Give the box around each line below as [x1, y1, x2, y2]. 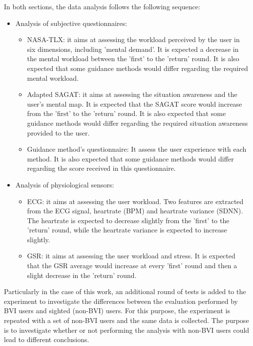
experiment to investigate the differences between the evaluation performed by [4, 296, 238, 306]
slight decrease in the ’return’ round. [27, 270, 137, 280]
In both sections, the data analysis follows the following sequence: [4, 1, 200, 11]
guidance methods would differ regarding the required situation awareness [27, 117, 248, 128]
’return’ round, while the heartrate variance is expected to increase [27, 225, 227, 235]
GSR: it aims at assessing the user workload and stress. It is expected [27, 251, 235, 261]
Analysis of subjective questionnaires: [15, 18, 127, 28]
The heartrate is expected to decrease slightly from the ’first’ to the [27, 215, 230, 225]
